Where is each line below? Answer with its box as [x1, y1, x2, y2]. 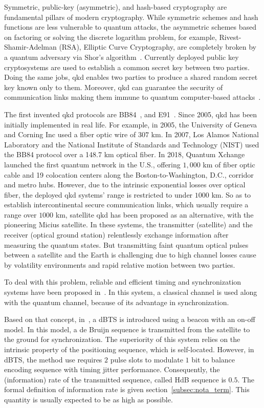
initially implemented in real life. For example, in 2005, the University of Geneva [4, 119, 257, 130]
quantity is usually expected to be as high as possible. [4, 394, 173, 404]
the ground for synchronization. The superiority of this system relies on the [4, 334, 240, 345]
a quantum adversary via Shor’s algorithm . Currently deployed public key [4, 51, 239, 62]
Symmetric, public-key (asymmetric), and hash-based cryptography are [4, 2, 227, 12]
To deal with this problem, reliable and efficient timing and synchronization [4, 276, 241, 287]
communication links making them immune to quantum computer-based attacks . [4, 92, 261, 102]
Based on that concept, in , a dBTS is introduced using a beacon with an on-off [4, 314, 255, 325]
